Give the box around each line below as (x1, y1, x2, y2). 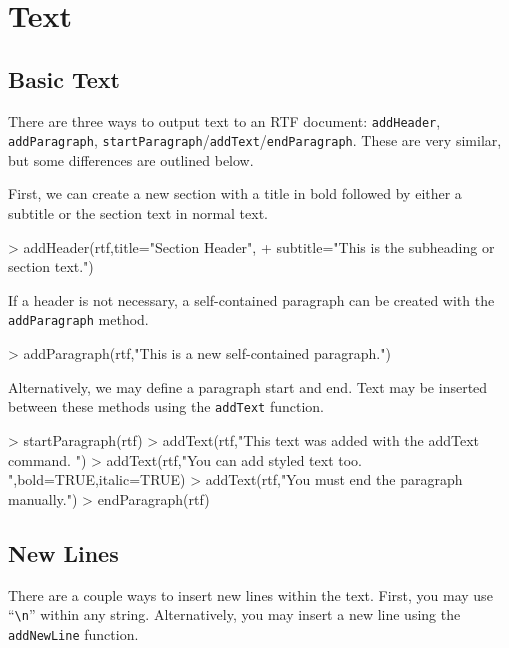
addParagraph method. (8, 309, 149, 330)
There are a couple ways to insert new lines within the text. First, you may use (8, 584, 493, 605)
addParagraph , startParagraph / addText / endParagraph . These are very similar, (8, 130, 502, 151)
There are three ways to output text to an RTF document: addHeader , (8, 110, 441, 131)
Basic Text (8, 63, 120, 94)
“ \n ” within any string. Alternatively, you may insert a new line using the (8, 604, 461, 625)
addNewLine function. (8, 623, 139, 644)
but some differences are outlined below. (8, 149, 254, 170)
